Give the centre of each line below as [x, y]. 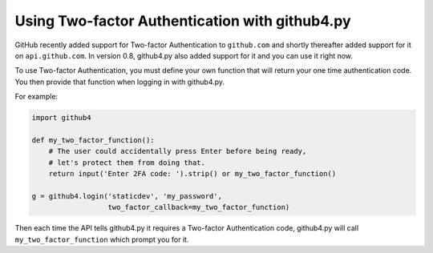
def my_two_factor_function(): [93, 140]
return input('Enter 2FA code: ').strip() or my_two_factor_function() [192, 174]
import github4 [61, 118]
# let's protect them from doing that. [127, 163]
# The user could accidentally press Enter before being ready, [178, 151]
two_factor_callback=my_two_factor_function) [199, 207]
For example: [36, 97]
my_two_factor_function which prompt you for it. [102, 239]
